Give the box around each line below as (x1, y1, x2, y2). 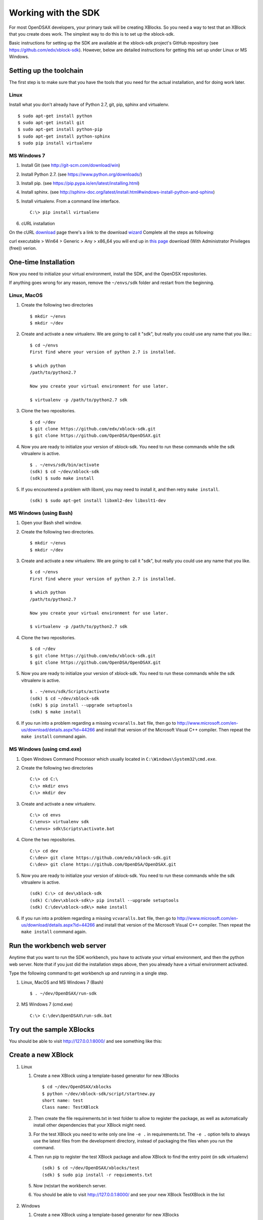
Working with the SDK (9, 7, 100, 18)
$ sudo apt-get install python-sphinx (18, 133, 111, 139)
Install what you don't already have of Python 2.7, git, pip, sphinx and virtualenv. (9, 102, 169, 107)
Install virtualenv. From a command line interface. (21, 198, 120, 204)
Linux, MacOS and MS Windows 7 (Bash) (21, 979, 104, 985)
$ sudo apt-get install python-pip (18, 127, 103, 132)
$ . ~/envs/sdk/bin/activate (30, 462, 99, 468)
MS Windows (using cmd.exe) (9, 746, 82, 752)
